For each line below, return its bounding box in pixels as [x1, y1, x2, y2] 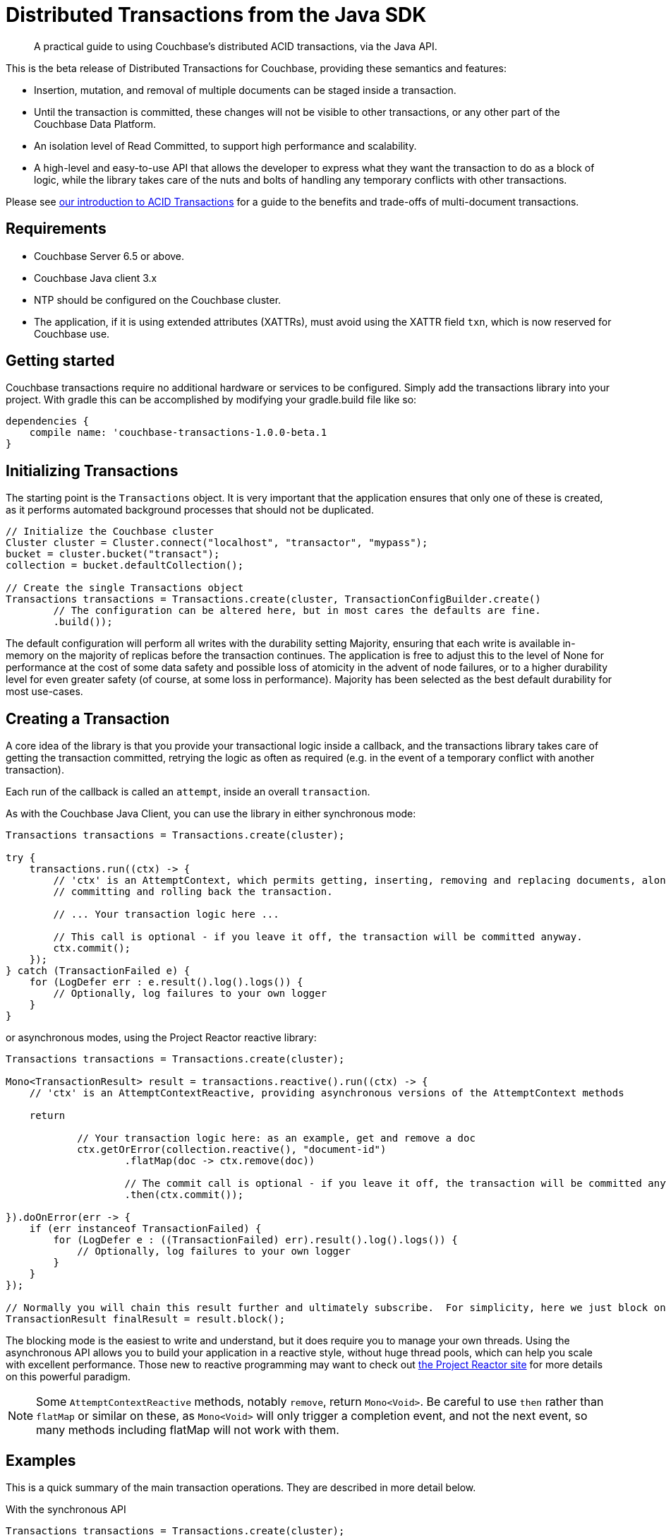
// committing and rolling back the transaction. [53, 886, 333, 898]
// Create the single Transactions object [6, 582, 244, 594]
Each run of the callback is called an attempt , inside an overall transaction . [6, 786, 370, 798]
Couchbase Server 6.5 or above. [34, 249, 185, 262]
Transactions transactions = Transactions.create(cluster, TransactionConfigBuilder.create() [6, 593, 541, 605]
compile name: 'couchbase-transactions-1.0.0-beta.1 [29, 427, 327, 439]
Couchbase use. [34, 327, 110, 340]
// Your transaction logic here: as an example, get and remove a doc [77, 1132, 476, 1144]
